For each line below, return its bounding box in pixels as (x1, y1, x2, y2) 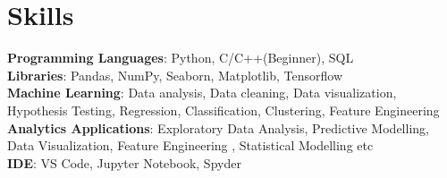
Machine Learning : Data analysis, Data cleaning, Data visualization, (7, 83, 397, 102)
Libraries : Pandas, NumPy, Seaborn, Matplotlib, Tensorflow (7, 65, 342, 84)
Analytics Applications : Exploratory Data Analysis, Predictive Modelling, (7, 118, 429, 137)
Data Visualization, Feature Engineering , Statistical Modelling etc (7, 136, 374, 155)
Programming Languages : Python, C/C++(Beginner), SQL (7, 48, 354, 67)
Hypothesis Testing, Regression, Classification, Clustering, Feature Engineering (7, 100, 440, 119)
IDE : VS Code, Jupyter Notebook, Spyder (7, 153, 241, 172)
